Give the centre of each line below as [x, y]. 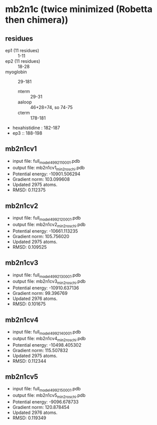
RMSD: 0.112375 [29, 190]
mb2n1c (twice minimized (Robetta [79, 9]
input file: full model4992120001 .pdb [47, 219]
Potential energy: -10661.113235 [45, 231]
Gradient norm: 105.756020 [41, 236]
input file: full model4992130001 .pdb [47, 276]
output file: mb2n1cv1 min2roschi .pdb [49, 168]
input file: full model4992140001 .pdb [47, 333]
